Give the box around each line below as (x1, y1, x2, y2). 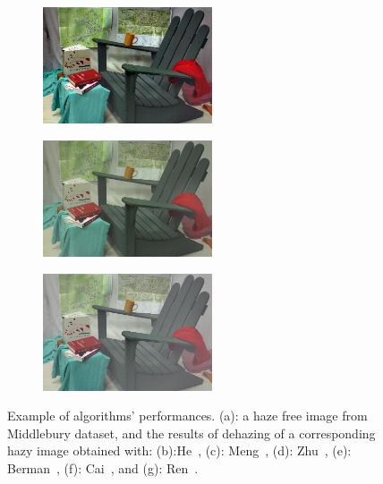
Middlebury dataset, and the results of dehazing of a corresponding (7, 423, 376, 442)
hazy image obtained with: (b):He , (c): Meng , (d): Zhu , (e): (7, 441, 352, 460)
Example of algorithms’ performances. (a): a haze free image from (7, 406, 368, 425)
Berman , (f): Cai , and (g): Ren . (7, 458, 199, 477)
